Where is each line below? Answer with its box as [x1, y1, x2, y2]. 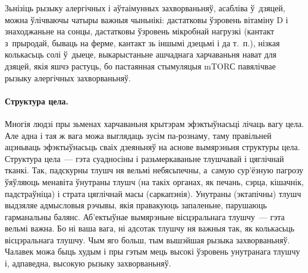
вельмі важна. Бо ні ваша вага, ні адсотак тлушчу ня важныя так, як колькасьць [5, 222, 295, 234]
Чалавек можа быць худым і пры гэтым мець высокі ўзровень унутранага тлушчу [5, 245, 300, 258]
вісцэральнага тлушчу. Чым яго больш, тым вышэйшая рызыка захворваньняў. [5, 233, 290, 246]
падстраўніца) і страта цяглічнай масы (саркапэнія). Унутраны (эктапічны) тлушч [5, 187, 301, 199]
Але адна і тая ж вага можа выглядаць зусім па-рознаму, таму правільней [5, 129, 272, 141]
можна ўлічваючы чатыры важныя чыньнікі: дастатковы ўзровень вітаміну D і [5, 13, 288, 26]
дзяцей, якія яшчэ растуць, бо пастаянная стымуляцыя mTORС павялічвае [5, 59, 276, 72]
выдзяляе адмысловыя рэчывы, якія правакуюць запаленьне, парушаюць [5, 199, 267, 211]
